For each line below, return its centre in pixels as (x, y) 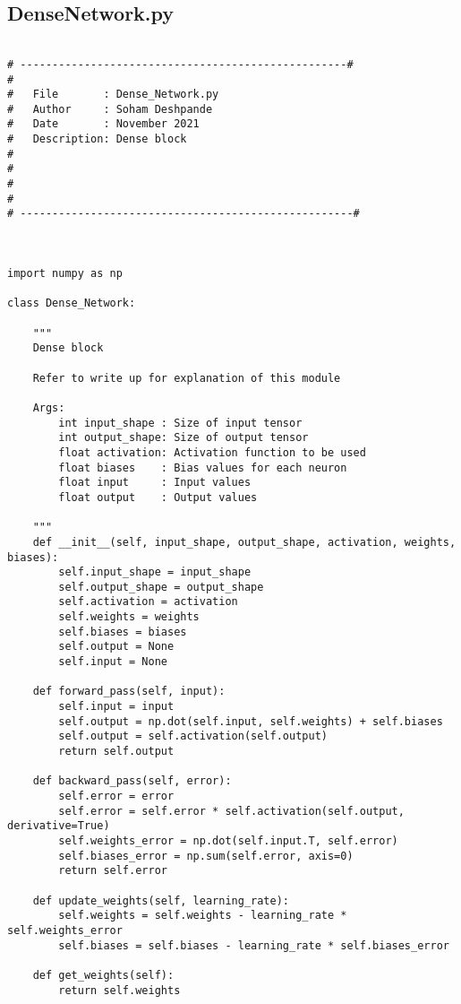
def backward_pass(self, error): (132, 781)
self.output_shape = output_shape (161, 587)
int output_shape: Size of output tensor (184, 438)
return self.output (116, 752)
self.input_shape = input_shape (155, 572)
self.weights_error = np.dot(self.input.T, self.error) (228, 840)
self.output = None (116, 647)
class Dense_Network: (72, 303)
